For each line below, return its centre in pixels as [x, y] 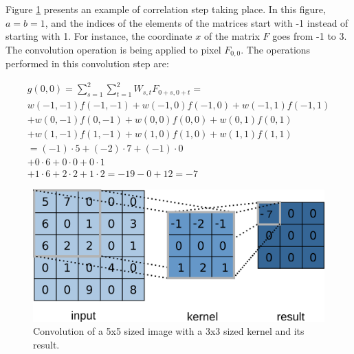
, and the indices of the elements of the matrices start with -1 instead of [197, 22]
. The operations [276, 49]
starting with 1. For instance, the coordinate [99, 36]
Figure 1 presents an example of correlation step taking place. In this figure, [166, 9]
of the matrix [232, 36]
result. [46, 345]
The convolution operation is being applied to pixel [113, 49]
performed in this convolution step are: [87, 63]
